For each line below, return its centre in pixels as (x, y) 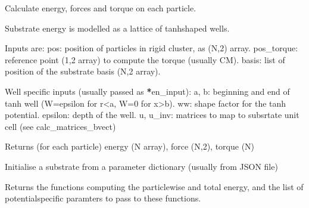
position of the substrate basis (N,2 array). (83, 71)
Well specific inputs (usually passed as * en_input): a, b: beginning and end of (147, 91)
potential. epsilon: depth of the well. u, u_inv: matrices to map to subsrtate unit (152, 115)
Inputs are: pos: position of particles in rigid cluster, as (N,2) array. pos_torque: (152, 48)
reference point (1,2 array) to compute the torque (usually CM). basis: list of (145, 59)
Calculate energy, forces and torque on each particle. (101, 8)
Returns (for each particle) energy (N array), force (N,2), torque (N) (130, 146)
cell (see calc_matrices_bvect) (60, 126)
